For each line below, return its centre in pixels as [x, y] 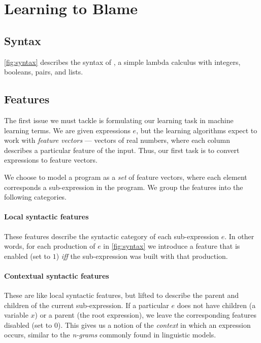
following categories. [36, 197]
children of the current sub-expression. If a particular [87, 305]
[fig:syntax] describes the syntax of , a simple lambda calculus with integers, [122, 62]
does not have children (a [216, 305]
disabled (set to [28, 325]
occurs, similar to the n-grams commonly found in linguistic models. [110, 335]
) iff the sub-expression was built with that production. [142, 256]
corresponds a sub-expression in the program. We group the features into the [124, 187]
